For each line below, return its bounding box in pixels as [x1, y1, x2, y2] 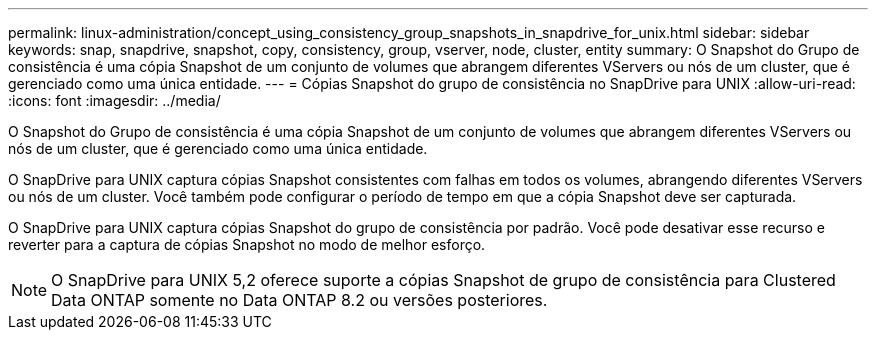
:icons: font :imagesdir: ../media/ [8, 92, 221, 109]
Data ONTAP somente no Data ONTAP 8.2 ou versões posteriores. [51, 290, 548, 310]
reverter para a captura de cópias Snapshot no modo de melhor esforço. [8, 236, 486, 253]
